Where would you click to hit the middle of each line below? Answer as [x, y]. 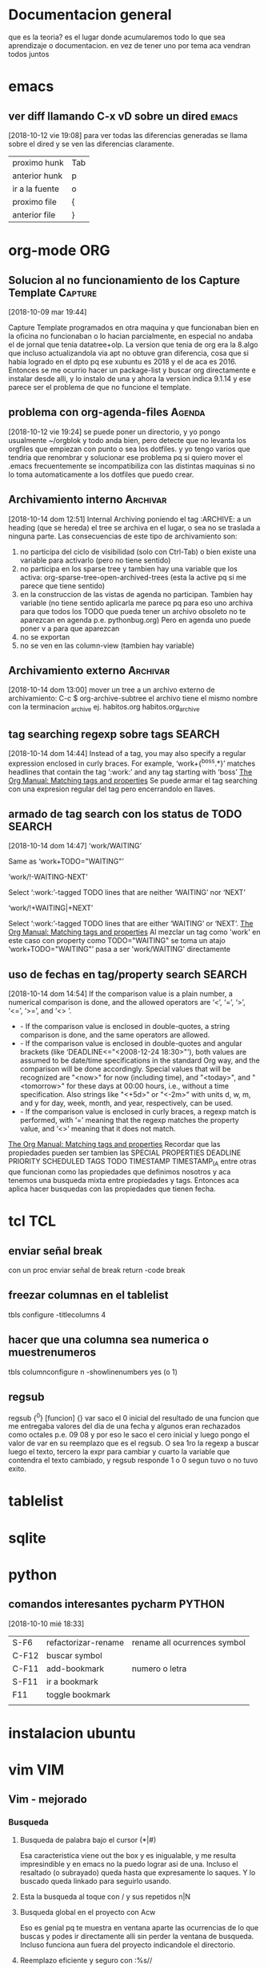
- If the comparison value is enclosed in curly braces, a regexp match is [138, 1112]
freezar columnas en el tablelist [88, 1295]
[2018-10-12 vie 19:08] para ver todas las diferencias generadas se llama [128, 135]
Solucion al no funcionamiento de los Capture [124, 280]
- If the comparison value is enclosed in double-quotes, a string [125, 1027]
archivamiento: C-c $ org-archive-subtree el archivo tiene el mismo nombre [133, 698]
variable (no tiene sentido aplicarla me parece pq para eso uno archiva [136, 603]
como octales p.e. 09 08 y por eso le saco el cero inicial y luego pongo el [129, 1435]
